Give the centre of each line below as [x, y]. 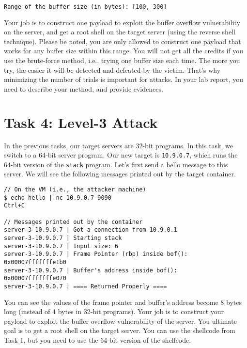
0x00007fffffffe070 [35, 278]
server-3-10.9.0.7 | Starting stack [63, 238]
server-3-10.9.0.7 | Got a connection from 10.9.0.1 [91, 230]
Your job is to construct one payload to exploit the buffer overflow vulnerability [122, 22]
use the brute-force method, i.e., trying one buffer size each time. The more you [122, 60]
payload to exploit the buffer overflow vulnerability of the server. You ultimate [120, 321]
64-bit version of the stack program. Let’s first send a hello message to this [116, 164]
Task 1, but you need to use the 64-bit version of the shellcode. [98, 340]
